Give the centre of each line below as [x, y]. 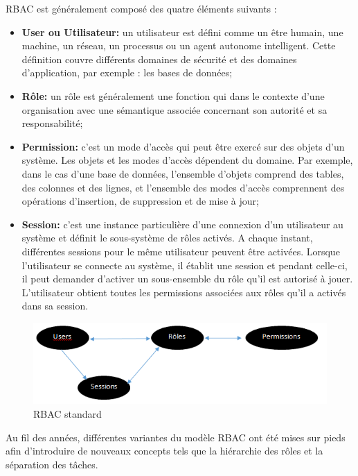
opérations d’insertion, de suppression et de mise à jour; [140, 201]
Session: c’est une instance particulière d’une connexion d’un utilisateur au [182, 224]
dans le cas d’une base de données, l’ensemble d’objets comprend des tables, [183, 173]
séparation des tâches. [52, 464]
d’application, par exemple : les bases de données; [127, 73]
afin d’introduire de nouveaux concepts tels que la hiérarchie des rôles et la [164, 451]
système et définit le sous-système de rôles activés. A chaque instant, [167, 238]
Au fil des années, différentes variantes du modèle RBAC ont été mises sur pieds [176, 437]
